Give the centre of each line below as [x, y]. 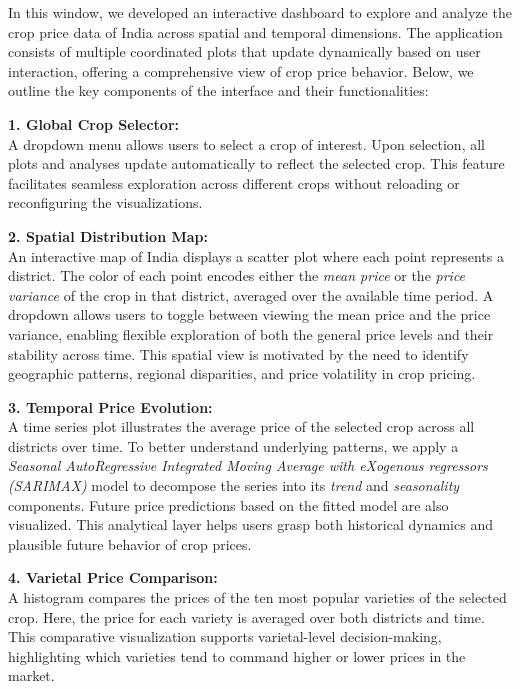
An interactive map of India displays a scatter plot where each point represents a [256, 255]
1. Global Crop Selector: [94, 123]
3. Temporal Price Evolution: [110, 406]
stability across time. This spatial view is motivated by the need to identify [238, 353]
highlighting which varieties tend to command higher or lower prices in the [237, 655]
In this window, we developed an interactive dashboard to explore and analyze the [260, 12]
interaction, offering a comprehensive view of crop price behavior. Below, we [241, 70]
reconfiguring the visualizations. [105, 202]
